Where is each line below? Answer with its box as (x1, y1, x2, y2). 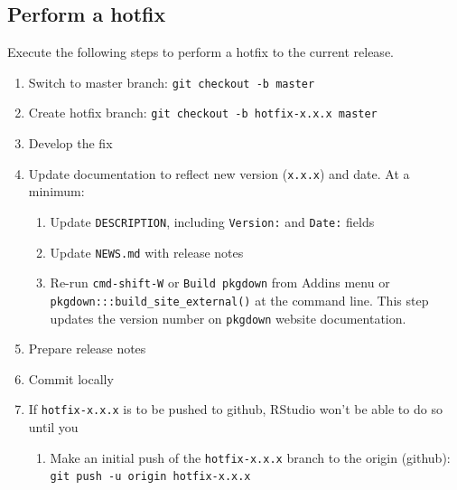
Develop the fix (28, 134, 113, 153)
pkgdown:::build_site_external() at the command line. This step (50, 290, 429, 309)
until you (28, 418, 79, 437)
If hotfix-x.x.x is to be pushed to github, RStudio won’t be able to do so (28, 400, 443, 419)
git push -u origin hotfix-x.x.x (50, 470, 251, 484)
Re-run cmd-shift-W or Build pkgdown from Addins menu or (50, 273, 390, 292)
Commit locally (28, 369, 114, 388)
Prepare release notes (28, 339, 146, 358)
